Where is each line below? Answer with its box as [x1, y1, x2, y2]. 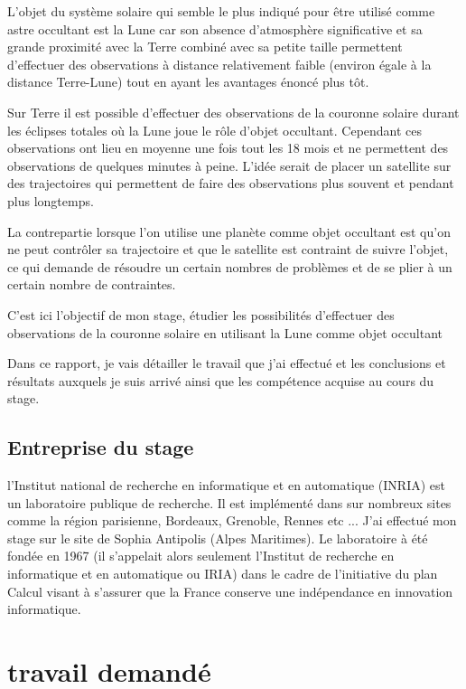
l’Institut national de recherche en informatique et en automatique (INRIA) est [7, 476, 446, 495]
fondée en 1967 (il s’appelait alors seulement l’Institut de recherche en [7, 546, 395, 565]
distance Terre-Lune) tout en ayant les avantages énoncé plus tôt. [7, 72, 369, 91]
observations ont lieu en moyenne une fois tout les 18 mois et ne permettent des [7, 138, 449, 157]
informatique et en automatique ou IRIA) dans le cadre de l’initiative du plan [7, 564, 438, 583]
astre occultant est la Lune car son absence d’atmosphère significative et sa [7, 19, 423, 38]
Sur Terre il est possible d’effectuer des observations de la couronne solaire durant [7, 102, 460, 121]
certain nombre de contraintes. [7, 275, 176, 294]
